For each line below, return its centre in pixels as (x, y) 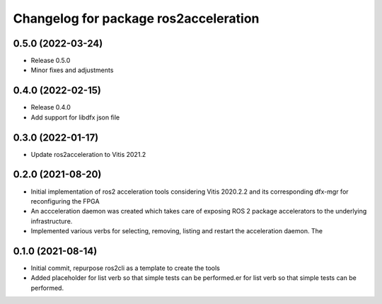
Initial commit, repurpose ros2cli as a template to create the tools (126, 268)
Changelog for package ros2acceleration (136, 18)
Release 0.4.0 (51, 107)
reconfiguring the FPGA (65, 201)
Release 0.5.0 (51, 61)
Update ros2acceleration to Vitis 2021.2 (88, 154)
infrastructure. (52, 221)
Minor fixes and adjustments (72, 70)
